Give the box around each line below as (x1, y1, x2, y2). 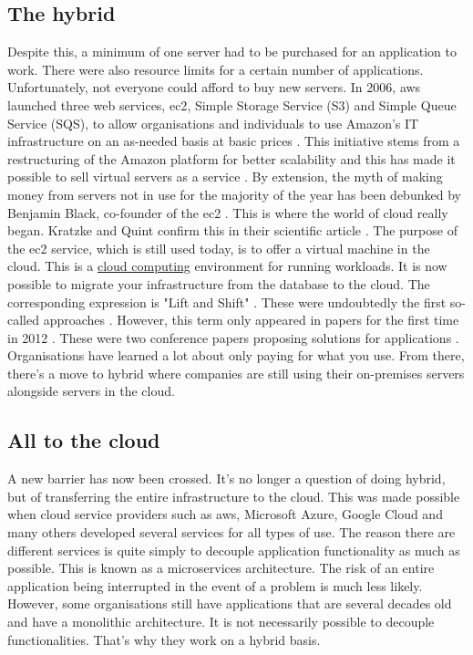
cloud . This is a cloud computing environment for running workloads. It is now (7, 256, 447, 276)
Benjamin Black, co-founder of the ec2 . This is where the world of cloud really (7, 203, 448, 222)
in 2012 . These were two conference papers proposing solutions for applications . (7, 327, 459, 347)
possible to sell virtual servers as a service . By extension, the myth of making (7, 167, 443, 186)
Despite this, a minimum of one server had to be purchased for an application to (7, 42, 457, 61)
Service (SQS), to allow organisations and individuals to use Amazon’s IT (7, 113, 419, 132)
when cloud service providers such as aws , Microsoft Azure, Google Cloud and (7, 504, 443, 524)
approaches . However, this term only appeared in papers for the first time (43, 310, 459, 329)
